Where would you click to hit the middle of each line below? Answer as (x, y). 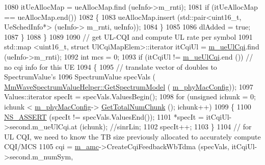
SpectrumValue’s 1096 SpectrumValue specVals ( (80, 77)
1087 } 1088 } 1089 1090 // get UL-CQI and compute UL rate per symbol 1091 (128, 36)
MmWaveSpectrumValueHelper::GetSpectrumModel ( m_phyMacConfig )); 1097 (129, 86)
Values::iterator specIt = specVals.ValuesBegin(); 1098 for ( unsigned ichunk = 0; (130, 97)
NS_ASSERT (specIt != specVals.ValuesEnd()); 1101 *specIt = (104, 116)
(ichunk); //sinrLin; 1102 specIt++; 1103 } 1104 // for (166, 127)
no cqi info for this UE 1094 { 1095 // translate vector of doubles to (111, 66)
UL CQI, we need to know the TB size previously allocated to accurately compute (132, 136)
